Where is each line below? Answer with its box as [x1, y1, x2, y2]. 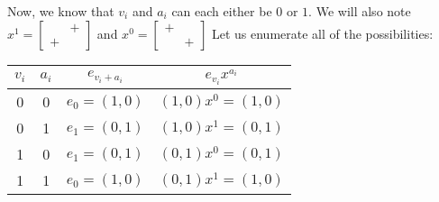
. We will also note [308, 2, 411, 20]
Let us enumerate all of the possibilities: [211, 23, 434, 42]
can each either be [171, 2, 272, 20]
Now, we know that [7, 2, 114, 20]
